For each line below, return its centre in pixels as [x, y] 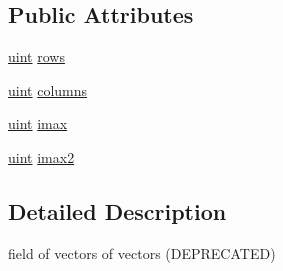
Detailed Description [117, 210]
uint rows [36, 56]
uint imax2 [41, 156]
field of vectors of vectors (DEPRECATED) [142, 252]
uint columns [48, 89]
